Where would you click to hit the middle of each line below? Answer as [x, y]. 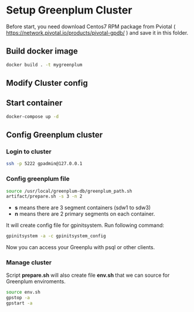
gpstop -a [18, 298]
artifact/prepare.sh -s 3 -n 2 [44, 197]
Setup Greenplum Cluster [69, 10]
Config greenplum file [38, 179]
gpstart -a [19, 303]
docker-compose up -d [33, 116]
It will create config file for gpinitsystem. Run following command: [85, 225]
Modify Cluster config [47, 83]
